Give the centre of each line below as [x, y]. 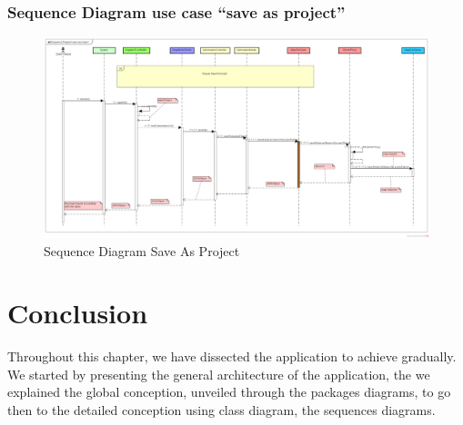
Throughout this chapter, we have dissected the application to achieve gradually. [232, 356]
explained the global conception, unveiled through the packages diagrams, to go [229, 392]
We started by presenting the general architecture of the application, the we [219, 374]
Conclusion [78, 313]
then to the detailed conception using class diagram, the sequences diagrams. [221, 410]
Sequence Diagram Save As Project [142, 250]
